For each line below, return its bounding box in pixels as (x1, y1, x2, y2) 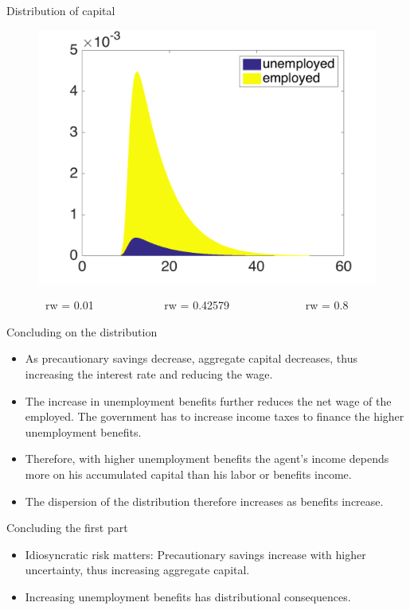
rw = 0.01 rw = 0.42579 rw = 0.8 (45, 297, 349, 313)
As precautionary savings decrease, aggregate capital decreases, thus (25, 350, 357, 367)
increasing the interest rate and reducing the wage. (25, 365, 273, 382)
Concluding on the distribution (6, 323, 158, 340)
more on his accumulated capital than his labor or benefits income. (25, 465, 352, 482)
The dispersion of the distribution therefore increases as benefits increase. (25, 492, 384, 509)
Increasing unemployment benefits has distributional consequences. (25, 588, 351, 604)
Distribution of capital (6, 2, 115, 18)
